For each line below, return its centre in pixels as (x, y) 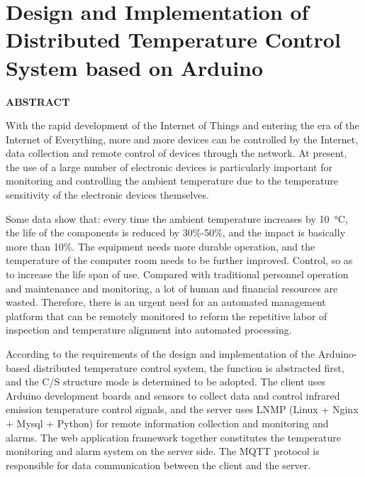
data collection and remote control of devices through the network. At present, (176, 153)
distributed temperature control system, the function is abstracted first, (189, 367)
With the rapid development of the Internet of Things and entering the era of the (182, 125)
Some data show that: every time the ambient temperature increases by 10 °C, (177, 218)
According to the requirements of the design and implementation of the (161, 353)
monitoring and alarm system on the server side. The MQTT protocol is (163, 451)
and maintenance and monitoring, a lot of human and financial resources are (172, 288)
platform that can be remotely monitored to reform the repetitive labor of (167, 316)
